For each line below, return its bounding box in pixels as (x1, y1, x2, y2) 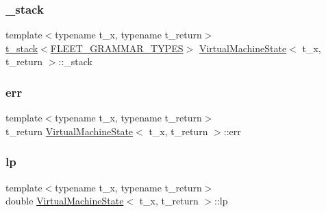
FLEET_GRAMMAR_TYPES (50, 40, 184, 55)
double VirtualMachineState (5, 193, 124, 208)
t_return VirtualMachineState (5, 123, 134, 138)
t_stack (5, 40, 38, 55)
